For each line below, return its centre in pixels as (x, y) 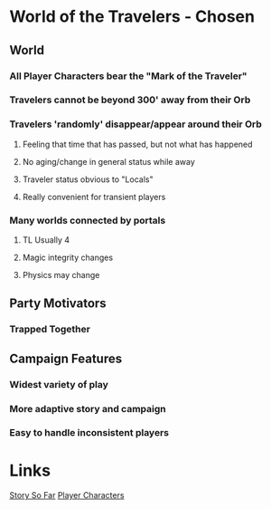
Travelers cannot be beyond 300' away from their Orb (130, 100)
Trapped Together (50, 330)
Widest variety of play (59, 384)
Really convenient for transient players (94, 197)
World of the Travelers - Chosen (132, 17)
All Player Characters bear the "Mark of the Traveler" (128, 76)
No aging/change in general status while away (109, 161)
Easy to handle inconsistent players (89, 433)
